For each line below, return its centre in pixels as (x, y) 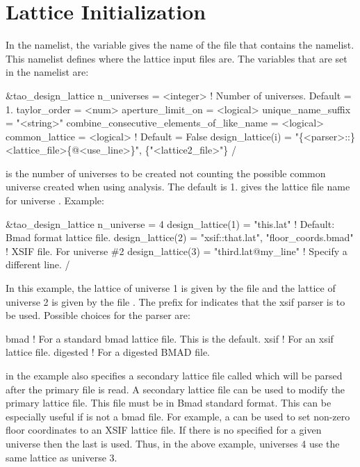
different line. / (38, 264)
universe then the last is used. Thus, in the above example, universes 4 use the (173, 443)
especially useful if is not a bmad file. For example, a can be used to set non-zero (178, 416)
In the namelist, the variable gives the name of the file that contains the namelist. (180, 45)
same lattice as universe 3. (62, 457)
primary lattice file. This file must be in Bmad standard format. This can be (169, 403)
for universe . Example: (55, 200)
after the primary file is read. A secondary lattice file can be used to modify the (175, 389)
